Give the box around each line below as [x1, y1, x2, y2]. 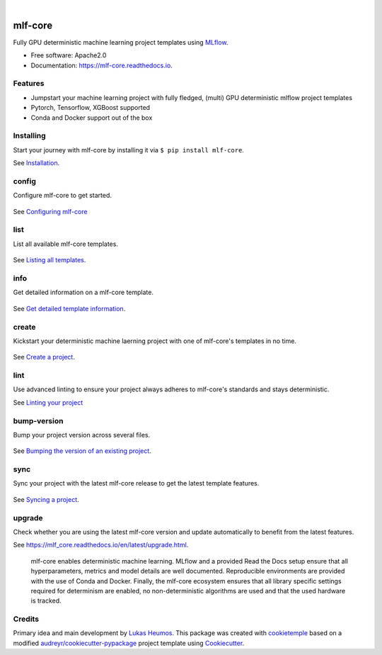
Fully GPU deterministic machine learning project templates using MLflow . [13, 38, 228, 46]
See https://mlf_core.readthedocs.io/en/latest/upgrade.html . [13, 541, 189, 549]
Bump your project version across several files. [13, 430, 151, 439]
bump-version [13, 415, 64, 425]
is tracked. [30, 596, 62, 605]
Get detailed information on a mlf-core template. [13, 288, 154, 297]
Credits [13, 614, 39, 624]
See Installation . [13, 159, 60, 167]
